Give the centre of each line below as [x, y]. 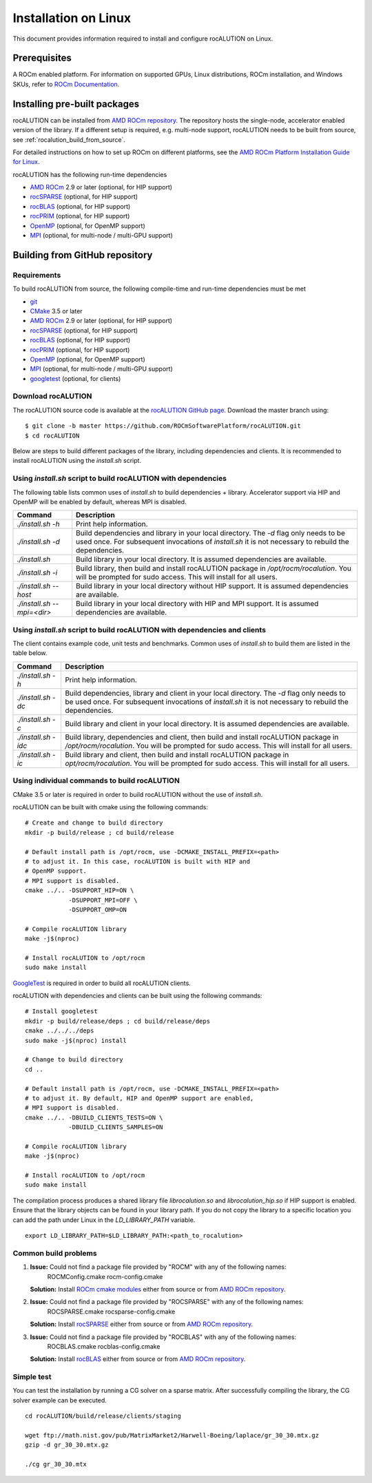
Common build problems [55, 1253]
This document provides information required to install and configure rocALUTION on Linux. [143, 39]
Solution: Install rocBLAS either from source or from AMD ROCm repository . [138, 1359]
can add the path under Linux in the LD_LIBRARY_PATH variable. [104, 1220]
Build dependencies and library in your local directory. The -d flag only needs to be [211, 533]
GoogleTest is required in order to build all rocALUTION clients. [102, 983]
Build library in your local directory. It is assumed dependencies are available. [201, 559]
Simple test [32, 1377]
